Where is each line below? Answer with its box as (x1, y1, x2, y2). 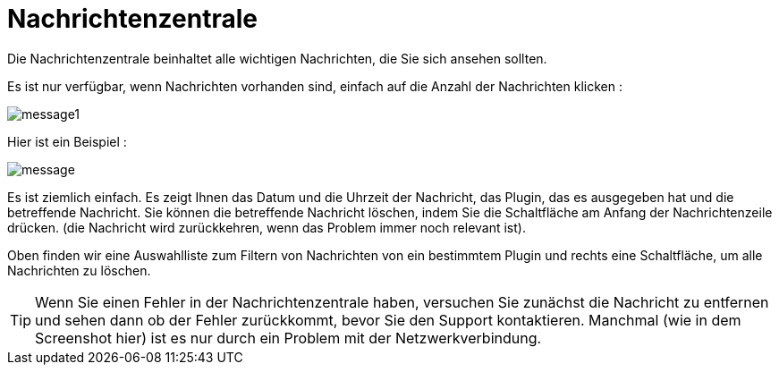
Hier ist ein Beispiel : (7, 133, 127, 149)
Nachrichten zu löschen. (7, 262, 151, 278)
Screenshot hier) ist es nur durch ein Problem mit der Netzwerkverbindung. (35, 328, 542, 347)
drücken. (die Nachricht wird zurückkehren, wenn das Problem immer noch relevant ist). (7, 219, 526, 235)
